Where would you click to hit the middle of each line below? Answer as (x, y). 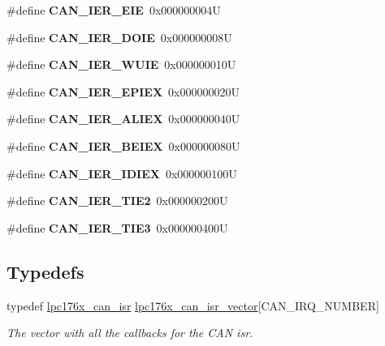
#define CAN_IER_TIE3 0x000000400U (117, 227)
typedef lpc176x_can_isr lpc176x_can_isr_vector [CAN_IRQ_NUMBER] (193, 305)
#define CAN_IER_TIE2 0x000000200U (117, 201)
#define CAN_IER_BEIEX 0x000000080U (123, 145)
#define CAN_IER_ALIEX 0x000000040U (123, 119)
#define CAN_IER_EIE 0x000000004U (114, 10)
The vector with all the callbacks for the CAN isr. (130, 333)
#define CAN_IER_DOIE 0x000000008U (119, 37)
